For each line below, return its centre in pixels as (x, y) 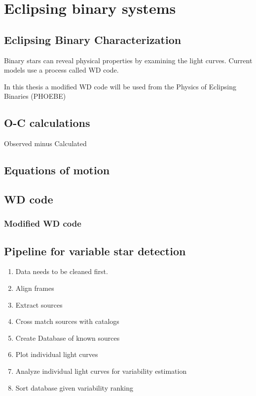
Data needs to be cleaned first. (62, 271)
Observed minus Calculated (45, 143)
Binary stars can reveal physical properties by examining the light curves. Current (128, 60)
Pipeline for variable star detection (95, 251)
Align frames (35, 288)
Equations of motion (57, 170)
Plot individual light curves (57, 354)
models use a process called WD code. (61, 70)
